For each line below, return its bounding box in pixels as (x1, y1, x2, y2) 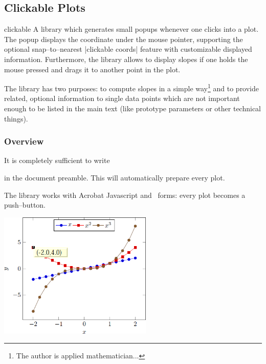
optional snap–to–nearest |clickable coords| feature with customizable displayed (4, 44, 252, 54)
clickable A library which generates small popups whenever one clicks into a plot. (4, 24, 259, 34)
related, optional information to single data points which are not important (4, 93, 240, 104)
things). (4, 113, 28, 124)
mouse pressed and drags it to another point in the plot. (4, 64, 181, 74)
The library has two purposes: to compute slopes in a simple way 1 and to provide (4, 82, 259, 93)
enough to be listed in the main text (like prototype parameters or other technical (4, 103, 261, 114)
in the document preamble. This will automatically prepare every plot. (4, 172, 225, 183)
